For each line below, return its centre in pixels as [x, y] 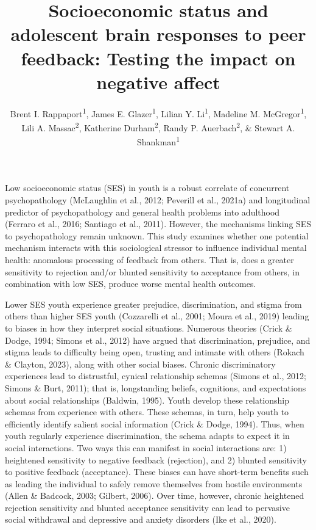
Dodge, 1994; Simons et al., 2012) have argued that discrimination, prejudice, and [158, 340]
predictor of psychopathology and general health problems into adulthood [142, 212]
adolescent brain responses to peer [158, 34]
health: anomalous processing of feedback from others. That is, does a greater [149, 260]
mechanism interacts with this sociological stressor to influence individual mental [156, 248]
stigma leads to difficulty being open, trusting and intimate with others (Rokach [155, 352]
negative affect [158, 82]
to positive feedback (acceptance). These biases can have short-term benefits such [157, 472]
